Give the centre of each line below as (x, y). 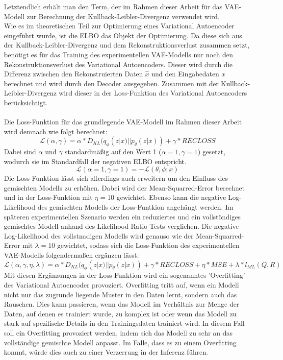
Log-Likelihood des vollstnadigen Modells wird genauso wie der (99, 235)
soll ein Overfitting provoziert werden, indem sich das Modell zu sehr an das (118, 333)
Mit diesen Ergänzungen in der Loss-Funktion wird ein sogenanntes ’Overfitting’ (125, 275)
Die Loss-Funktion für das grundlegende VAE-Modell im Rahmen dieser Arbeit (123, 122)
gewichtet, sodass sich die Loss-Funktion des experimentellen (148, 245)
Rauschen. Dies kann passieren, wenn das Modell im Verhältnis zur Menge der (122, 304)
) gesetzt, (212, 152)
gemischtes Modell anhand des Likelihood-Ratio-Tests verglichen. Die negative (121, 226)
